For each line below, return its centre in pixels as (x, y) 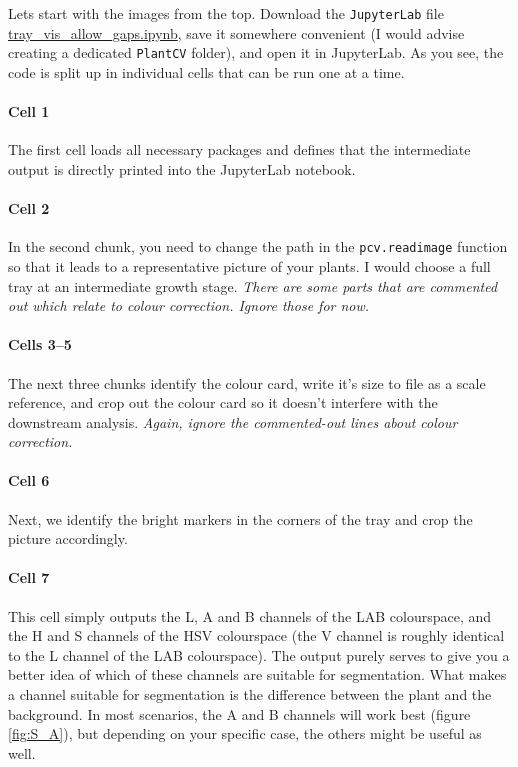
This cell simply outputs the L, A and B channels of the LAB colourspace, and (250, 615)
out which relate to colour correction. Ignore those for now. (189, 305)
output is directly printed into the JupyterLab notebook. (182, 168)
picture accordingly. (68, 538)
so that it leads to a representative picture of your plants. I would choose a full (249, 265)
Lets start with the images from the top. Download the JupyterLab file (226, 13)
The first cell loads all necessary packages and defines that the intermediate (239, 149)
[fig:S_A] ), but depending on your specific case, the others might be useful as (245, 733)
